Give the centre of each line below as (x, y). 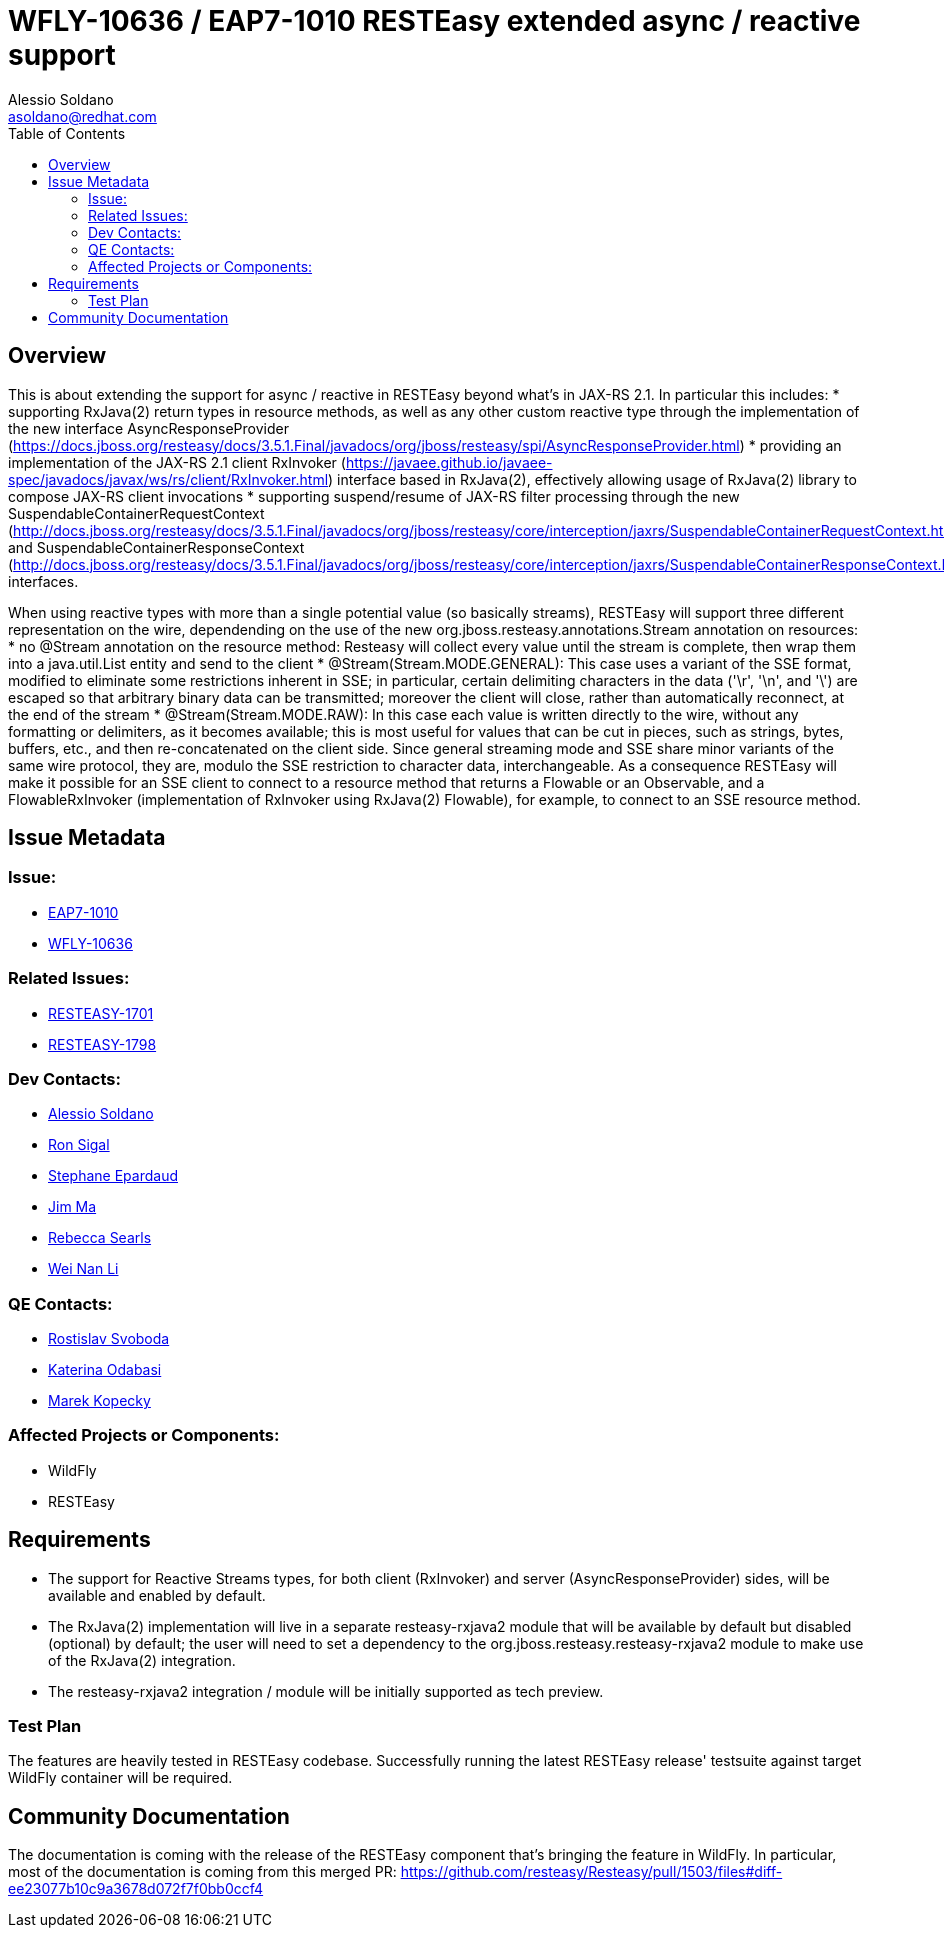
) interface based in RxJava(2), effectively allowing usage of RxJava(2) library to (592, 479)
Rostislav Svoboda (109, 1339)
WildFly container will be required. (120, 1778)
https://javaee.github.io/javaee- (449, 462)
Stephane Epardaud (113, 1176)
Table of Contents (67, 133)
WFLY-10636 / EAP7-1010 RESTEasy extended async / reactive (434, 21)
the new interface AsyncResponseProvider (148, 428)
